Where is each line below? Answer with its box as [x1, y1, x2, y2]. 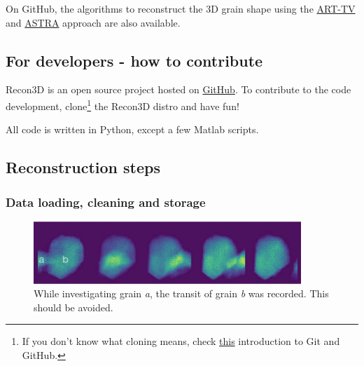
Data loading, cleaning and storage [6, 193, 206, 210]
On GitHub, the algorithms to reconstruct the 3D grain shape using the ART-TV [6, 1, 356, 15]
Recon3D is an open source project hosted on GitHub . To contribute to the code [6, 82, 351, 97]
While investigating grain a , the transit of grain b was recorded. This [34, 286, 329, 301]
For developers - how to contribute [6, 49, 263, 71]
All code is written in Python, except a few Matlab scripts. [6, 122, 259, 137]
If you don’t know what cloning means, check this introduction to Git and [22, 334, 340, 348]
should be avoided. [34, 299, 113, 314]
